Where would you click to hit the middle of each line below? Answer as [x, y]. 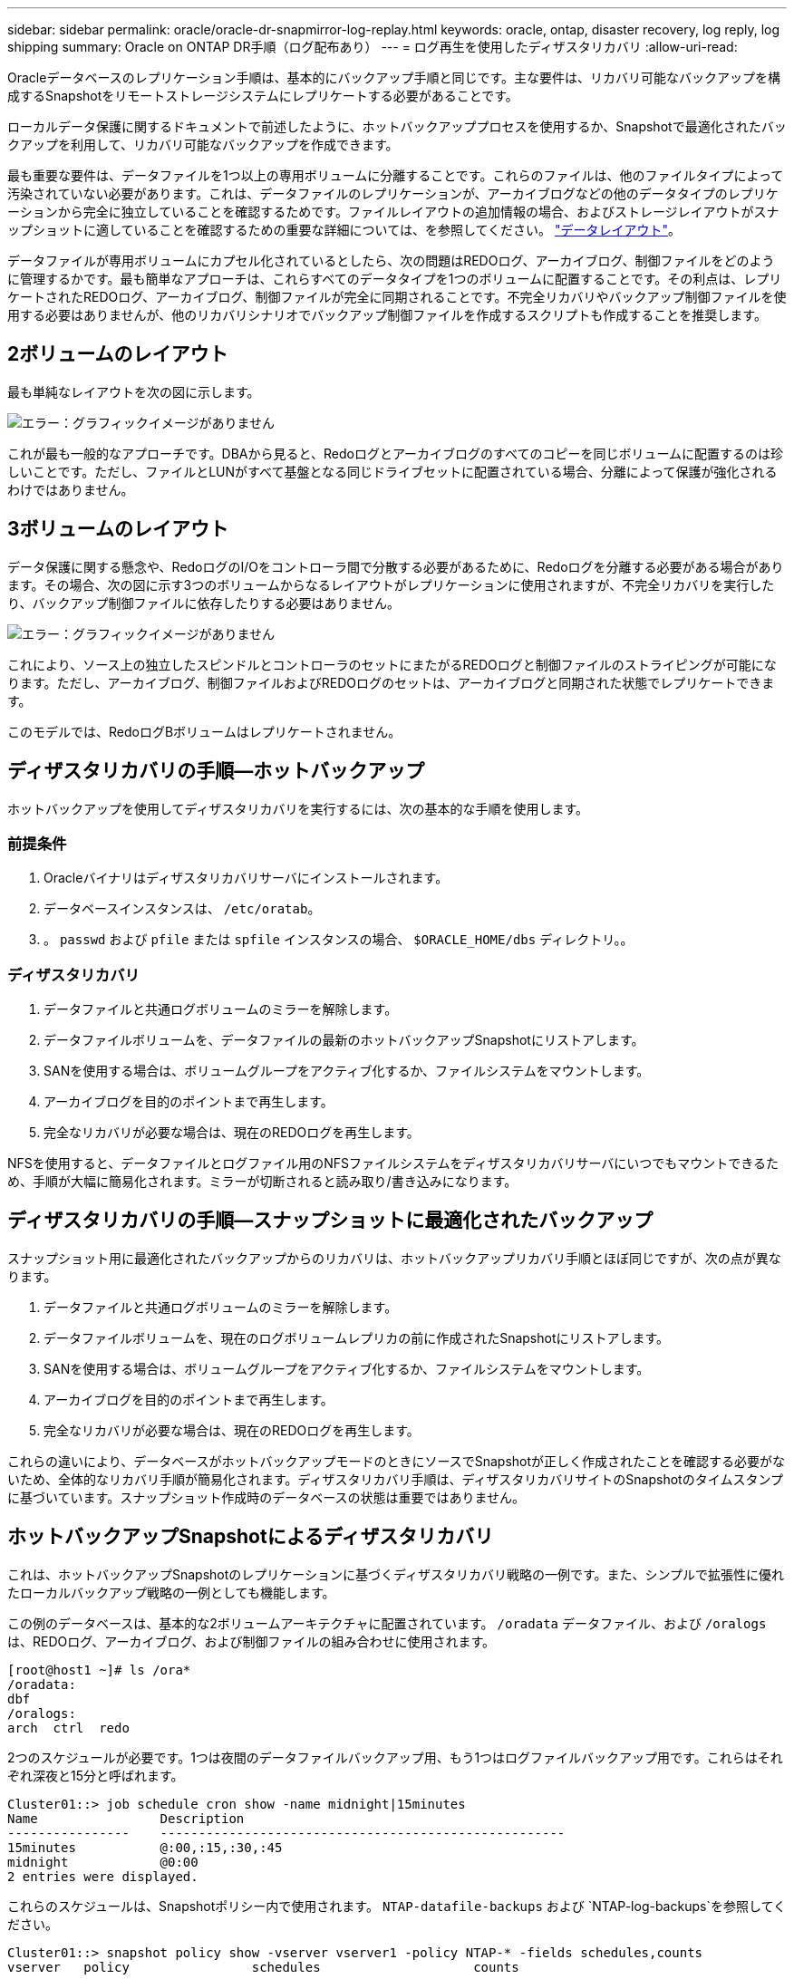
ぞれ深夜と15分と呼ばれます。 [96, 1775]
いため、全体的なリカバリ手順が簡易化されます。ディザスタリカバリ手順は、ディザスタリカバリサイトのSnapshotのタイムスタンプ [395, 1479]
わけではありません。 [71, 489]
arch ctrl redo [68, 1728]
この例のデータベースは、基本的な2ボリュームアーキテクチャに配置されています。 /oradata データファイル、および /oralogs [387, 1623]
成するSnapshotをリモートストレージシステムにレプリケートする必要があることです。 [263, 96]
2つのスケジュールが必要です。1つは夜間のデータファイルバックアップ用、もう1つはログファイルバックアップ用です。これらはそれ [395, 1757]
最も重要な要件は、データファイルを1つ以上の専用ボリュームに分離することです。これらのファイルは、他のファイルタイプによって [396, 175]
